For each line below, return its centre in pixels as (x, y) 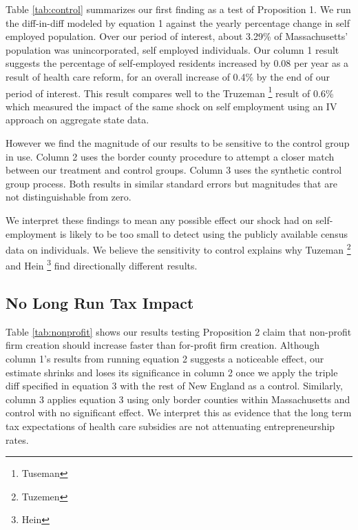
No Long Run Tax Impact (100, 303)
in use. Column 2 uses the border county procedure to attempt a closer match (170, 156)
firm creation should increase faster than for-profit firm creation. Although (162, 345)
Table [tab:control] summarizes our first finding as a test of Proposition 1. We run (178, 9)
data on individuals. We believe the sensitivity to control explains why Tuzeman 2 (178, 248)
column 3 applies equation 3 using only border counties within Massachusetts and (178, 399)
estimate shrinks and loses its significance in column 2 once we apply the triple (172, 372)
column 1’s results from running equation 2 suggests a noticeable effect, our (165, 359)
